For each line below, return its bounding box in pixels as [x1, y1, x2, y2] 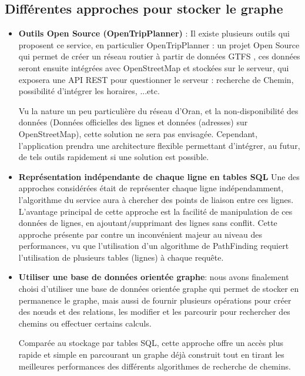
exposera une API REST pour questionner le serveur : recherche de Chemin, [18, 73, 294, 85]
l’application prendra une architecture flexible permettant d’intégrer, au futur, [18, 139, 300, 151]
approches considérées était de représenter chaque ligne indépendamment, [18, 182, 284, 194]
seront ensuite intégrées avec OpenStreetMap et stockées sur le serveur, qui [18, 61, 289, 74]
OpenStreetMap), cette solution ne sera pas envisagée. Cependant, [18, 127, 258, 139]
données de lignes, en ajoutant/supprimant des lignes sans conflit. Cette [18, 217, 277, 229]
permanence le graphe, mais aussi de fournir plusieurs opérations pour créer [18, 294, 291, 306]
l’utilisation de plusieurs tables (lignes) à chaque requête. [18, 251, 224, 263]
